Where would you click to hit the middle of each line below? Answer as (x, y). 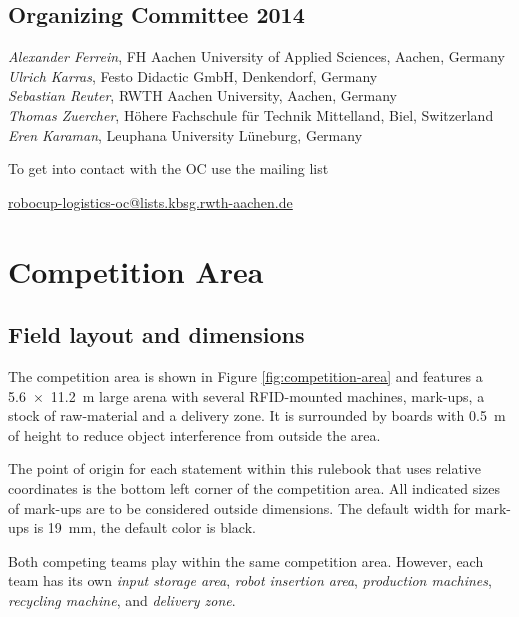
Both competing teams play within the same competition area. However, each (246, 560)
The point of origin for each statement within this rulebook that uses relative (244, 468)
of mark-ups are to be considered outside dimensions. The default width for (239, 507)
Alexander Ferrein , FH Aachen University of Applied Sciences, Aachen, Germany (256, 56)
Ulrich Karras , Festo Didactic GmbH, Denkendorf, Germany (193, 75)
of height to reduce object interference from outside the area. (194, 434)
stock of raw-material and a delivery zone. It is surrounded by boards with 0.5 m (257, 415)
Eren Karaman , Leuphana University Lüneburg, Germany (185, 134)
